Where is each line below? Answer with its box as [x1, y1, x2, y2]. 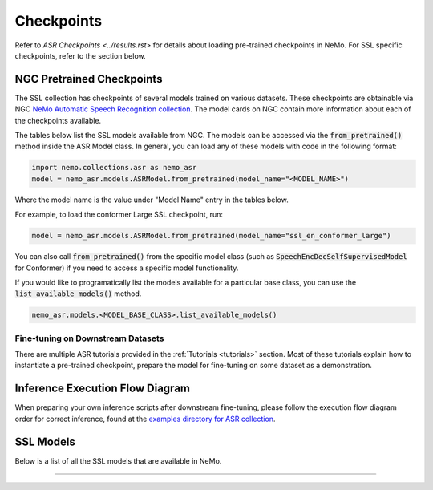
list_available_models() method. [14, 289, 142, 298]
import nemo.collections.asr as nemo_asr [31, 163, 197, 172]
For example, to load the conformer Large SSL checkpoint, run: [14, 209, 224, 220]
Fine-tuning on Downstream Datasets [14, 333, 164, 344]
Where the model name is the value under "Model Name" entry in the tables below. [14, 195, 289, 205]
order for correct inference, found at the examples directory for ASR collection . [14, 414, 276, 423]
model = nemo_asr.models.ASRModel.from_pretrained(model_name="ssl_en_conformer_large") [31, 231, 392, 241]
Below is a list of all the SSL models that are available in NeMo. [14, 456, 222, 465]
